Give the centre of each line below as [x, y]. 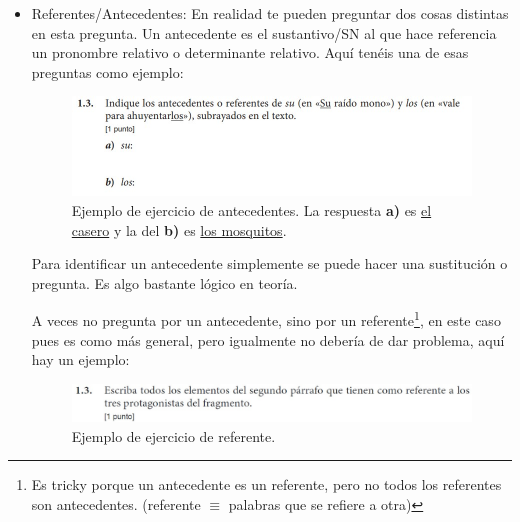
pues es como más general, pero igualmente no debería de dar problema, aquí [268, 339]
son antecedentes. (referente [116, 503]
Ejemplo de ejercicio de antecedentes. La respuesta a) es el [251, 210]
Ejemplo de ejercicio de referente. [173, 435]
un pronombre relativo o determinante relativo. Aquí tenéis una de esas [250, 52]
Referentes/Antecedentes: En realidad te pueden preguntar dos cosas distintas [270, 13]
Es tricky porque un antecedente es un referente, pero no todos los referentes [266, 484]
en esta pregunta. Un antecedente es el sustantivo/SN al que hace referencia [264, 32]
